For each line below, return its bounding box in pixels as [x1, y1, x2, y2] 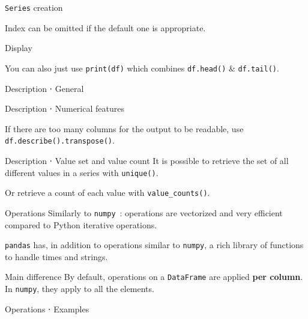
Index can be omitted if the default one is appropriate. [5, 21, 206, 34]
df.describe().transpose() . [5, 134, 115, 147]
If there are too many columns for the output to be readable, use [5, 122, 244, 135]
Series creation [5, 1, 63, 13]
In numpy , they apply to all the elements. [5, 282, 154, 294]
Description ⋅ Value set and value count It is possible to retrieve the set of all [5, 154, 289, 166]
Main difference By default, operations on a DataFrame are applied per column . [5, 270, 303, 283]
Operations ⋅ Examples [5, 302, 89, 315]
